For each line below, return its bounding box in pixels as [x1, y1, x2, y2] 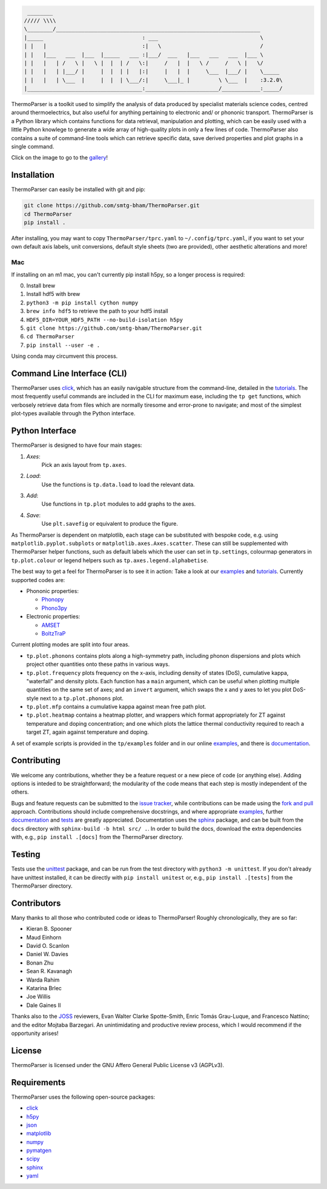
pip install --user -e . [26, 341, 100, 349]
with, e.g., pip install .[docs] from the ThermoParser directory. [11, 834, 183, 841]
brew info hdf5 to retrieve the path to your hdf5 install [26, 307, 169, 315]
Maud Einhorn [26, 934, 62, 941]
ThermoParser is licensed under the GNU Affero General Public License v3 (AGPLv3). [11, 1061, 224, 1068]
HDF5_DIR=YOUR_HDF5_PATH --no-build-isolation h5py [26, 316, 183, 323]
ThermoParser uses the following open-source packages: [11, 1093, 156, 1100]
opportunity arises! [11, 1030, 59, 1037]
